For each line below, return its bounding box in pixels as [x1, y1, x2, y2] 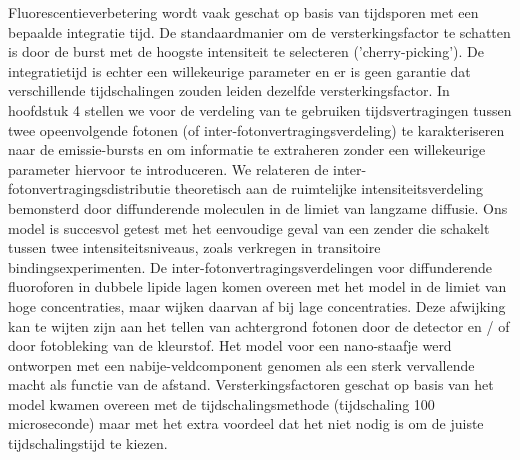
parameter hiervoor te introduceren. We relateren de [8, 158, 329, 179]
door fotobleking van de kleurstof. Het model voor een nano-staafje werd [8, 335, 452, 356]
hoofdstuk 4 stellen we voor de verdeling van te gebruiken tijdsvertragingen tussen [8, 99, 512, 120]
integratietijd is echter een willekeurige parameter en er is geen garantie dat [8, 60, 471, 81]
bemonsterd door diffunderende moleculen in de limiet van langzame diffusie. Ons [8, 197, 508, 218]
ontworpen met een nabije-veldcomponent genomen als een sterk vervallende [8, 354, 475, 375]
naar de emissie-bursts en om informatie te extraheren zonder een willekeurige [8, 139, 486, 160]
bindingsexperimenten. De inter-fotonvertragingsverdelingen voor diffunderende [8, 256, 493, 277]
